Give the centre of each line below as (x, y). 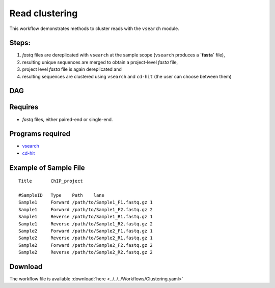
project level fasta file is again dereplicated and (72, 69)
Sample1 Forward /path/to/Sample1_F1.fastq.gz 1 (86, 203)
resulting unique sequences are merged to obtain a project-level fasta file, (100, 62)
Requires (24, 107)
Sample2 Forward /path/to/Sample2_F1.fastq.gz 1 (86, 231)
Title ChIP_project (51, 181)
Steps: (20, 43)
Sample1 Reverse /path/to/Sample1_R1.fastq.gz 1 (86, 217)
